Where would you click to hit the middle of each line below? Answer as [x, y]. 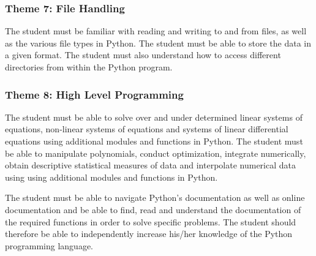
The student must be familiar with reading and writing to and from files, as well [156, 31]
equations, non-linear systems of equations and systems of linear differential [147, 129]
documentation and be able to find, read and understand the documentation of [153, 209]
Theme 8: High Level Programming [94, 94]
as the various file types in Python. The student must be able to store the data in [158, 43]
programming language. [49, 245]
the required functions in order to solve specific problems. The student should [151, 221]
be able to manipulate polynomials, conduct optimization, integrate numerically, [156, 153]
